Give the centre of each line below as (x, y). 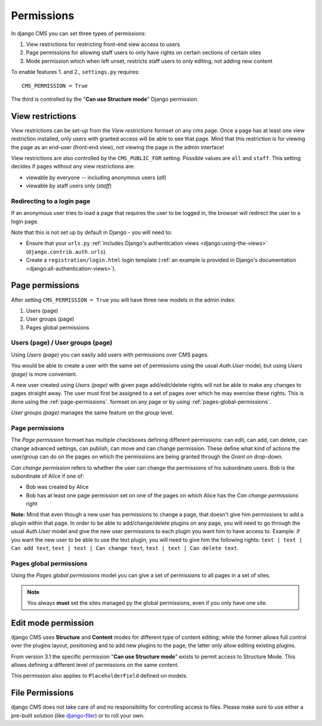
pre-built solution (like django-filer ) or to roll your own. (78, 715)
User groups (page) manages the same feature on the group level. (92, 413)
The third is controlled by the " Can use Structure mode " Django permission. (105, 99)
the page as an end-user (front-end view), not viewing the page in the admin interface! (118, 147)
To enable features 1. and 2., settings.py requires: (75, 72)
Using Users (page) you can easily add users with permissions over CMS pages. (110, 355)
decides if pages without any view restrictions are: (73, 167)
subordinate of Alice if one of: (48, 476)
